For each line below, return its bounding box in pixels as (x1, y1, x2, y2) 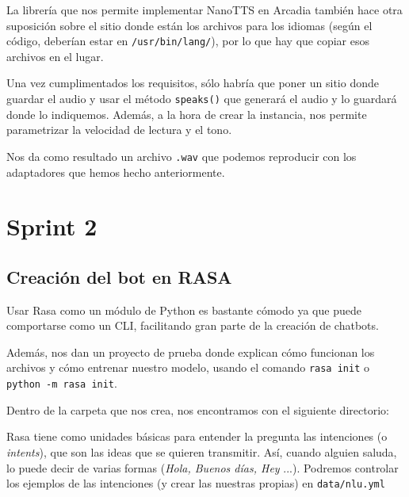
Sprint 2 (6, 210, 97, 243)
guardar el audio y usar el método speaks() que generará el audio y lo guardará (6, 90, 397, 107)
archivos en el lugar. (6, 48, 104, 64)
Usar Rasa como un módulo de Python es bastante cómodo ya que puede (6, 301, 361, 318)
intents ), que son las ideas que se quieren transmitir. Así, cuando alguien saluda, (6, 443, 397, 460)
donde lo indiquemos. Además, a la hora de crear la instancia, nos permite (6, 105, 367, 122)
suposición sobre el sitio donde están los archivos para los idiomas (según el (6, 17, 373, 33)
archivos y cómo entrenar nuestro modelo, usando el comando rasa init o (6, 359, 369, 376)
